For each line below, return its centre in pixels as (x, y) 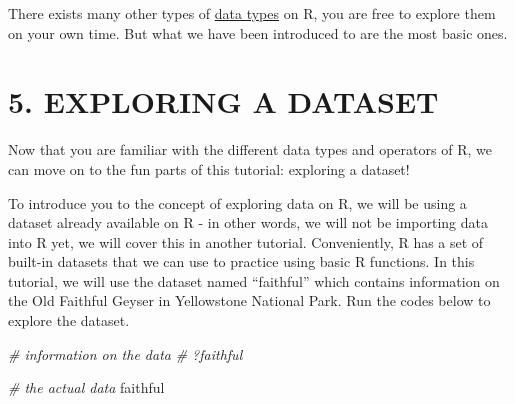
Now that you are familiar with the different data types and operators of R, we (250, 149)
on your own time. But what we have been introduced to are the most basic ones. (258, 32)
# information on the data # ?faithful (125, 353)
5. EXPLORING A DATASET (223, 101)
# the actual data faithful (86, 387)
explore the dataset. (69, 320)
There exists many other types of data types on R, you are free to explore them (252, 13)
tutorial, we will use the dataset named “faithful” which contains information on (254, 280)
